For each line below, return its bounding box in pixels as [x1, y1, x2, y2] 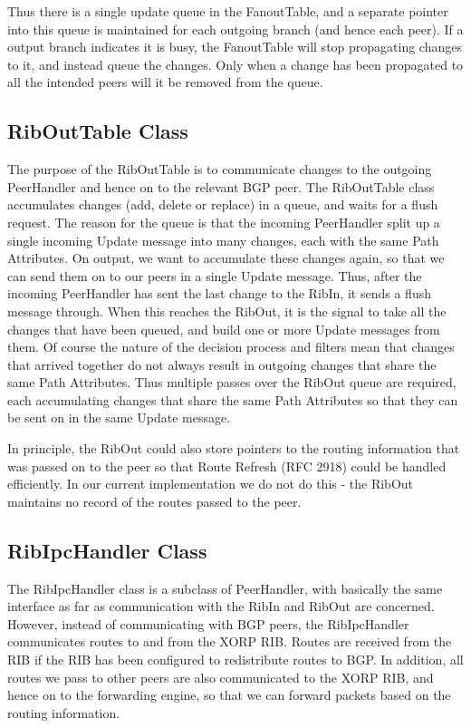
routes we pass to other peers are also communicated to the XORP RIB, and [7, 667, 434, 686]
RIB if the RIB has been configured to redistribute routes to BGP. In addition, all [7, 650, 464, 669]
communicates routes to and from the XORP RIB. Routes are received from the [7, 632, 452, 651]
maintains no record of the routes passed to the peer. [7, 491, 302, 510]
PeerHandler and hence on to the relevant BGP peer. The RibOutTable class [7, 177, 435, 196]
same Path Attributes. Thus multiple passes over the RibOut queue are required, [7, 373, 457, 392]
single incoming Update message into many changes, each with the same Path [7, 230, 439, 249]
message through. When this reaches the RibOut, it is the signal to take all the [7, 301, 447, 320]
